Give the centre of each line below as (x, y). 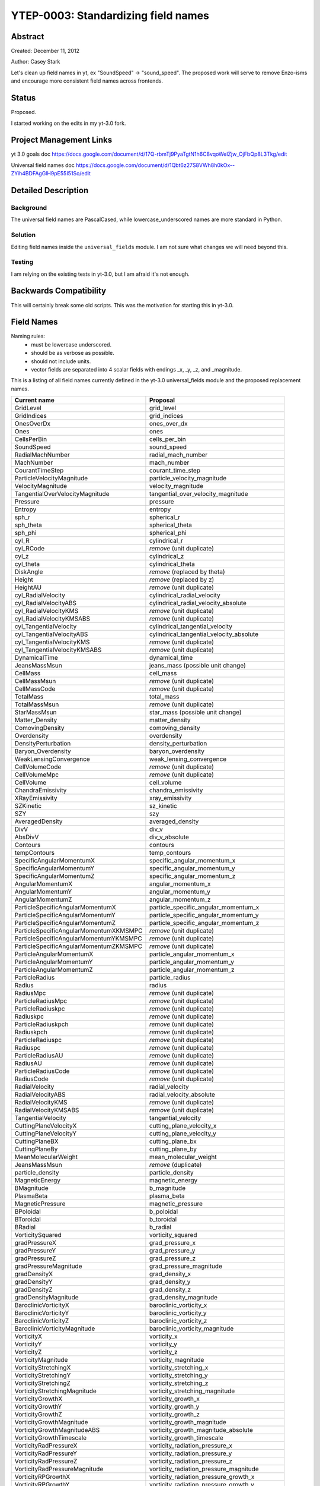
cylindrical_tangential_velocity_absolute (204, 634)
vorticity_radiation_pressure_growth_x (202, 1477)
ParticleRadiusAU (39, 1056)
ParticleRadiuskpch (41, 1024)
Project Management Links (62, 140)
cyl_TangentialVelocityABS (51, 634)
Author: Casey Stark (36, 62)
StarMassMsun (36, 712)
